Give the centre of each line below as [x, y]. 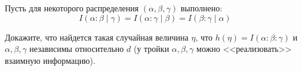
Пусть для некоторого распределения [72, 8]
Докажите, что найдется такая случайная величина [97, 37]
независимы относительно [77, 49]
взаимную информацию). [50, 60]
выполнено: [201, 8]
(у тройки [151, 49]
